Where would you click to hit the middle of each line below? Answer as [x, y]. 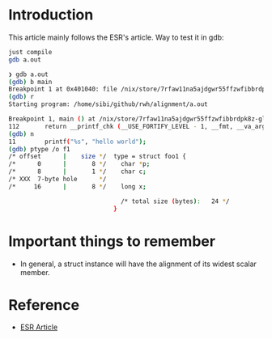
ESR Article [39, 327]
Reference [44, 305]
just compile [30, 52]
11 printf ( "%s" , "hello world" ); [78, 142]
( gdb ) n [21, 134]
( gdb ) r [21, 97]
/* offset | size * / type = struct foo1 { [97, 157]
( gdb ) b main [30, 82]
